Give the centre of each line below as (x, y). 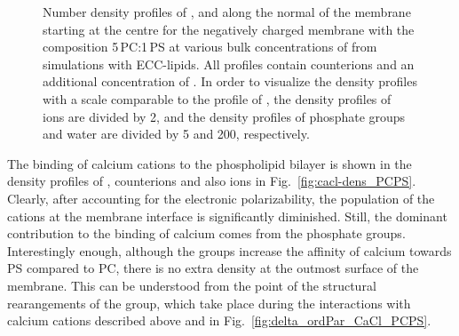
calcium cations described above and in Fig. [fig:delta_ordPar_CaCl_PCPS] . (219, 320)
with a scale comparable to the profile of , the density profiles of (217, 98)
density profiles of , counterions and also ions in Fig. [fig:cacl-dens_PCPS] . (212, 181)
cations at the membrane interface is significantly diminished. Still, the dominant (227, 216)
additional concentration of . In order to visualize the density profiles (230, 81)
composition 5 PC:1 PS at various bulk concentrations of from (210, 47)
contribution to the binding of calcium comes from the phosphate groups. (206, 233)
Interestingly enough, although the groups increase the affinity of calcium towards (229, 250)
